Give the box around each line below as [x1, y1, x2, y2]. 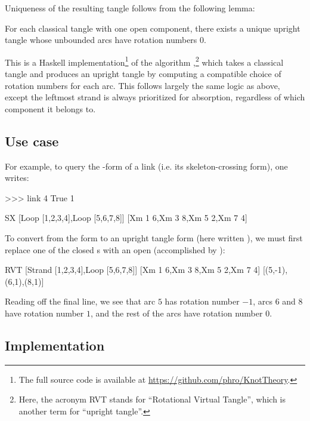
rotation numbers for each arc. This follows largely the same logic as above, [5, 79, 280, 91]
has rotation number [165, 295, 240, 308]
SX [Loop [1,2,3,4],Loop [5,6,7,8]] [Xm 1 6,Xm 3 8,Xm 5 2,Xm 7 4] [5, 211, 247, 224]
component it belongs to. [5, 102, 96, 115]
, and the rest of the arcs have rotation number [90, 306, 263, 319]
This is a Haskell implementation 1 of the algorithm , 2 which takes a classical [5, 54, 284, 68]
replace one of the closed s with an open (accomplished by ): [5, 243, 225, 256]
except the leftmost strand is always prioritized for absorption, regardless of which [5, 91, 305, 103]
